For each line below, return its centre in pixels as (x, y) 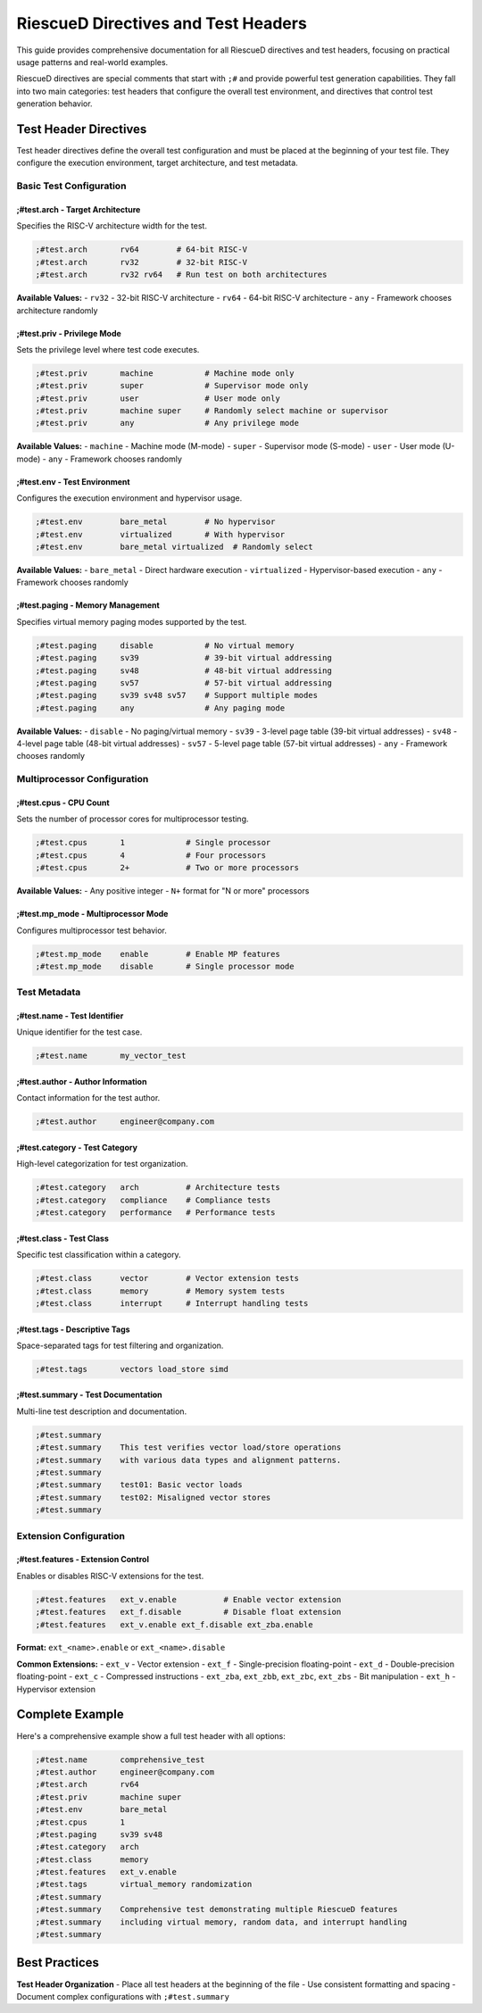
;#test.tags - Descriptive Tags (73, 1329)
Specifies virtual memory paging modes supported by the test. (132, 621)
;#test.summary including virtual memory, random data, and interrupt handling (221, 1922)
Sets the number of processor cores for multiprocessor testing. (133, 819)
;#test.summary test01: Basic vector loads (139, 1485)
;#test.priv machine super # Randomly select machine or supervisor (212, 411)
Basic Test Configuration (71, 186)
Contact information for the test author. (88, 1098)
